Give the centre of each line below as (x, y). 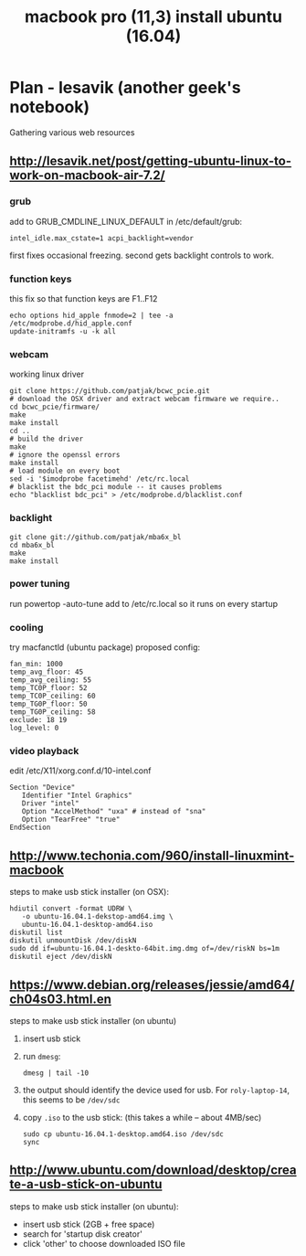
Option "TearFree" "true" (71, 820)
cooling (26, 627)
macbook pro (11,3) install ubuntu (153, 17)
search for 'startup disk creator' (83, 1234)
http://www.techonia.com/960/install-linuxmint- (152, 855)
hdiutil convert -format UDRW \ (71, 909)
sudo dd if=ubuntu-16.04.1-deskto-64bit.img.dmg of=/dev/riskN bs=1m (145, 949)
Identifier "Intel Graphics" (77, 796)
